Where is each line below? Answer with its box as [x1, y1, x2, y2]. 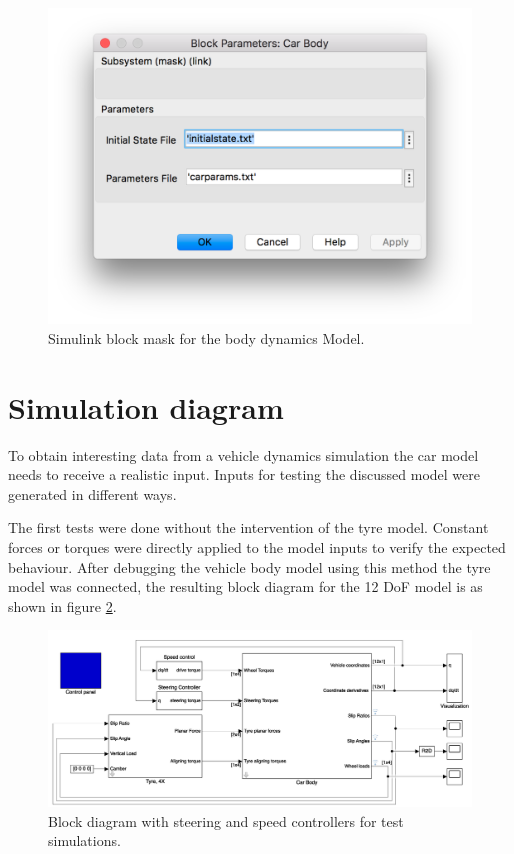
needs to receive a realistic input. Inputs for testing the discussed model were [8, 464, 480, 485]
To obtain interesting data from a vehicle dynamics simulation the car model [8, 444, 479, 465]
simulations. [48, 830, 121, 851]
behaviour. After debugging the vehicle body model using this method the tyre [8, 556, 491, 577]
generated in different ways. [8, 483, 177, 504]
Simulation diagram [8, 386, 284, 427]
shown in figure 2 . [8, 595, 117, 616]
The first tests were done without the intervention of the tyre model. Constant [8, 517, 489, 538]
